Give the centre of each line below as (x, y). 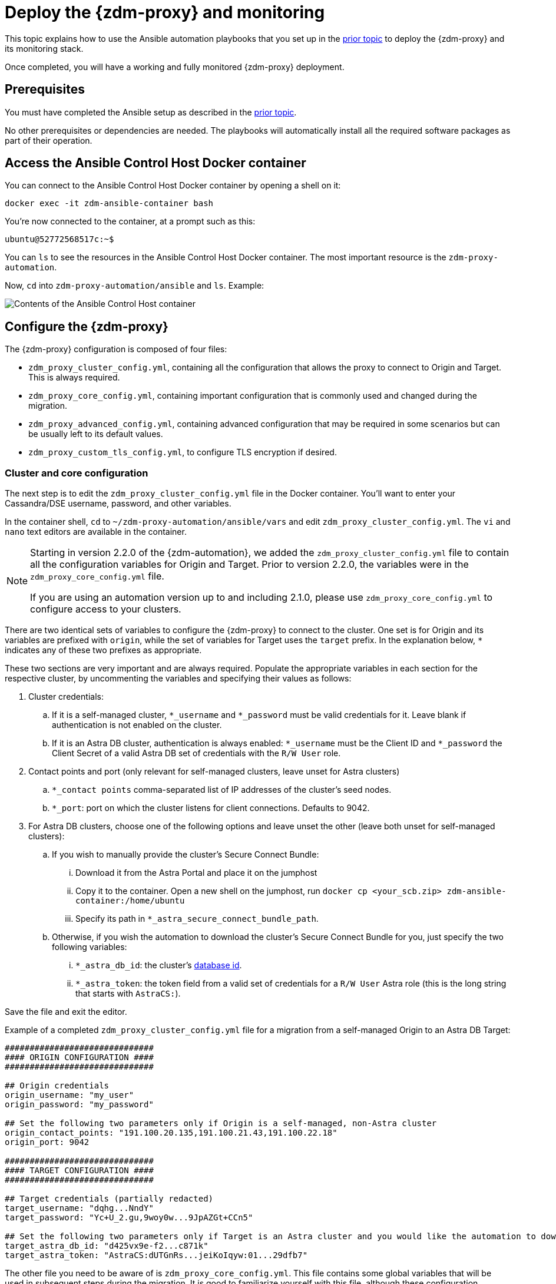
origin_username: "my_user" (69, 1095)
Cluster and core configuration (77, 473)
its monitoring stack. (44, 48)
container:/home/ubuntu (130, 901)
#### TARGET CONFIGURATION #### (79, 1171)
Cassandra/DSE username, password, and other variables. (118, 504)
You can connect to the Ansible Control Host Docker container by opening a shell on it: (173, 186)
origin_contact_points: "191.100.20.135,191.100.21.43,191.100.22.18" (171, 1133)
